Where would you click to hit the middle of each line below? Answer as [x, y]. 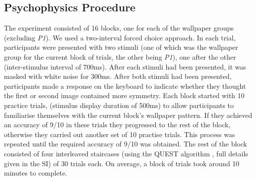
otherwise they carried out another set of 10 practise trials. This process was [120, 134]
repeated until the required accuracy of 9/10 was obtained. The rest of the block [126, 144]
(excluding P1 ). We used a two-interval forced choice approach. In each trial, [120, 37]
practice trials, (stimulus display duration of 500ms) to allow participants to [119, 105]
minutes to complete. [36, 173]
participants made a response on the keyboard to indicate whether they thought [125, 86]
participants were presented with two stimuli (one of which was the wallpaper [121, 47]
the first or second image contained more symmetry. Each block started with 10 [124, 95]
